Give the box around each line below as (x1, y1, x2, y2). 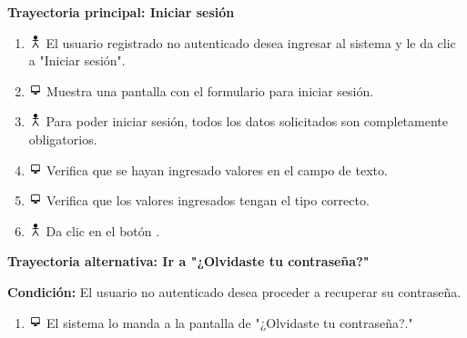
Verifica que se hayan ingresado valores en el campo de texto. (46, 160, 388, 179)
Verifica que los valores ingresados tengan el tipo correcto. (46, 191, 370, 210)
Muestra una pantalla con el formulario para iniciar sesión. (46, 81, 374, 100)
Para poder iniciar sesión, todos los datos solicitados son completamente (46, 112, 448, 131)
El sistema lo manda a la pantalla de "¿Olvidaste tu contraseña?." (46, 313, 413, 332)
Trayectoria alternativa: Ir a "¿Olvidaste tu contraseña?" (7, 252, 370, 271)
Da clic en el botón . (46, 221, 160, 240)
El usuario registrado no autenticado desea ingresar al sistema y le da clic (46, 33, 456, 52)
